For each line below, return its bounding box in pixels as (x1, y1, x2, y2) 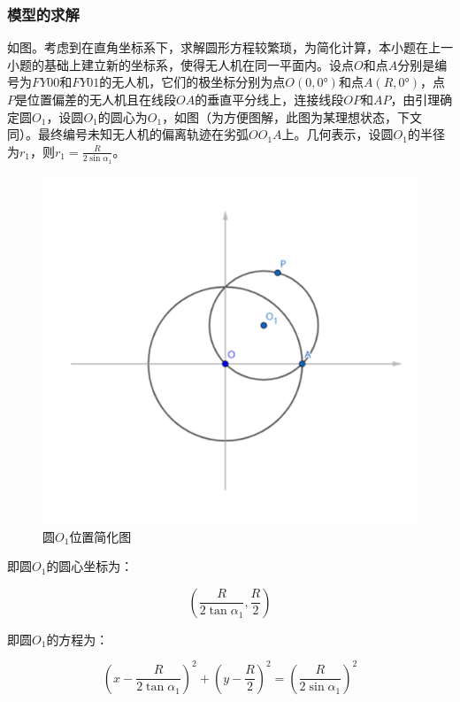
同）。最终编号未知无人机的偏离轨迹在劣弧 (7, 125, 249, 143)
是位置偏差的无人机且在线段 (15, 90, 176, 108)
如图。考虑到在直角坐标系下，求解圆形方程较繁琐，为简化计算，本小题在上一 (7, 38, 453, 57)
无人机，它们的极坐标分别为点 (111, 73, 286, 91)
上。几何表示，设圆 (281, 125, 394, 143)
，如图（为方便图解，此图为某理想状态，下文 (162, 107, 423, 126)
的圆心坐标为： (46, 557, 134, 575)
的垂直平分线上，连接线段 (195, 90, 344, 108)
